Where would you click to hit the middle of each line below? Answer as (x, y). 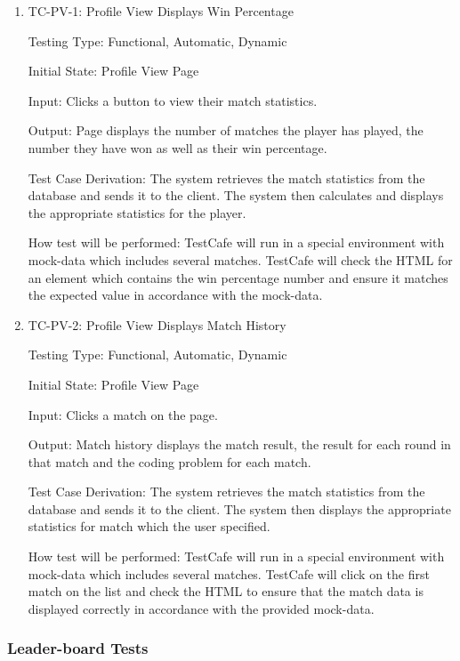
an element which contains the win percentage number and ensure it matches (238, 277)
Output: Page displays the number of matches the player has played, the (226, 130)
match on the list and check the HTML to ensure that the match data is (226, 591)
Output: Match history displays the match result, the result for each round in (239, 444)
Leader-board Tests (78, 648)
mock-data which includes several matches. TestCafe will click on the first (229, 573)
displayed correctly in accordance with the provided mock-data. (201, 608)
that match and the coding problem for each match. (169, 461)
